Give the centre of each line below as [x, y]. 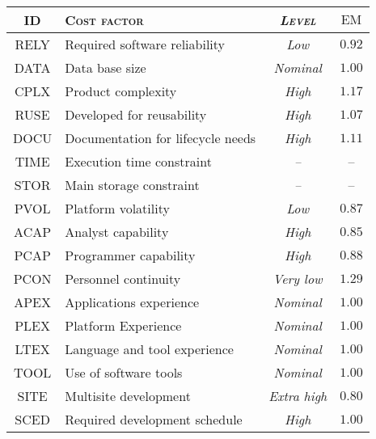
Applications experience [132, 302]
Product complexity [121, 91]
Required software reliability [145, 44]
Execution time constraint [138, 161]
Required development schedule [154, 419]
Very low [298, 279]
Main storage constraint [132, 185]
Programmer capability [130, 255]
